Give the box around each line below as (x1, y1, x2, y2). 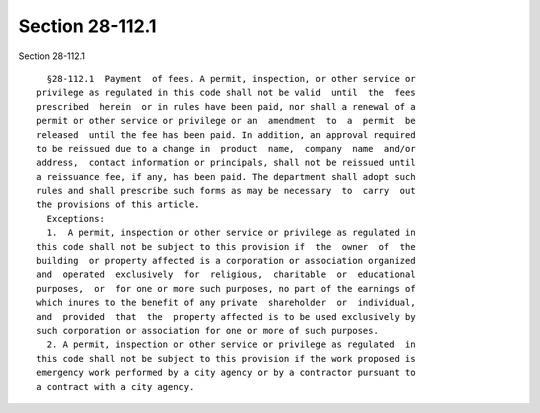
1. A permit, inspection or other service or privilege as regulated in (46, 227, 416, 239)
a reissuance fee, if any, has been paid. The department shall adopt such (36, 171, 416, 182)
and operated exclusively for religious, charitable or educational (36, 269, 416, 280)
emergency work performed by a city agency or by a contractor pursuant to (36, 367, 416, 379)
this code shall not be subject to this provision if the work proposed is (36, 353, 416, 364)
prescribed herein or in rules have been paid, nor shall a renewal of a (36, 101, 416, 112)
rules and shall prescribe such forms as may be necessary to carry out (36, 185, 416, 197)
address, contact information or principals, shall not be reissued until (36, 157, 416, 169)
